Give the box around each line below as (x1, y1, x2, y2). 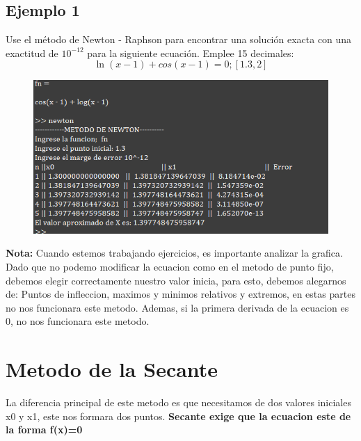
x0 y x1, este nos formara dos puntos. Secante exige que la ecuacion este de (6, 408, 351, 423)
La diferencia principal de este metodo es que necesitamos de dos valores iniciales (6, 395, 351, 410)
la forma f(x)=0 (6, 422, 83, 437)
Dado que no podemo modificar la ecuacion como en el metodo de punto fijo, (6, 259, 334, 273)
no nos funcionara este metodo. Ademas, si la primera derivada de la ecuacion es (6, 300, 349, 314)
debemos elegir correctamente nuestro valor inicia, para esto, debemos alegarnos (6, 273, 346, 287)
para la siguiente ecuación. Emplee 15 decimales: (87, 45, 294, 60)
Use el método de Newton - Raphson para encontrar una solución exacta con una (6, 32, 352, 47)
